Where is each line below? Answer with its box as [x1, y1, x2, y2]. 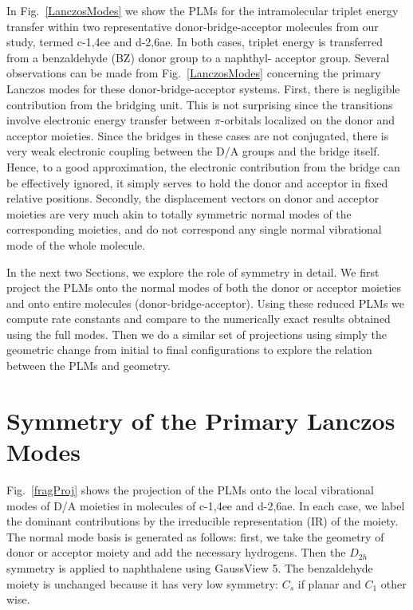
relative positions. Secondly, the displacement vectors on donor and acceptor [6, 190, 380, 207]
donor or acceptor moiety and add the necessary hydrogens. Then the [6, 544, 346, 561]
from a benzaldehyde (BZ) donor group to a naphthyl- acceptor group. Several [6, 49, 390, 65]
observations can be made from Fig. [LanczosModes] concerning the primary [6, 65, 381, 81]
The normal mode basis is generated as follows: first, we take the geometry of [6, 528, 384, 545]
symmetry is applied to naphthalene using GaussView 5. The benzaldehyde [6, 559, 373, 576]
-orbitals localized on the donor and [220, 112, 395, 128]
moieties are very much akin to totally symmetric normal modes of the [6, 205, 352, 222]
